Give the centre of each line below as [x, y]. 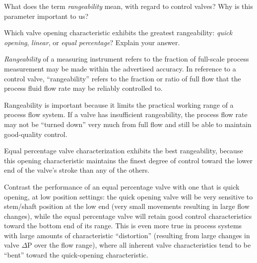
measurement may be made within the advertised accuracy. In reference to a [120, 68]
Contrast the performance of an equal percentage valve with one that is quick [122, 186]
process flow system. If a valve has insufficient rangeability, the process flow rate [126, 114]
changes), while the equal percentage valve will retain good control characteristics [128, 216]
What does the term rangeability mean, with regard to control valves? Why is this [128, 6]
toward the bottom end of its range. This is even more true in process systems [123, 226]
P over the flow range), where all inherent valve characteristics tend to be [139, 245]
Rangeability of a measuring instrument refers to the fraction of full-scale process [127, 59]
